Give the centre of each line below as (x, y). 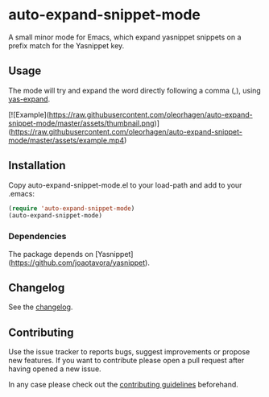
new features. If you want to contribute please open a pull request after (126, 361)
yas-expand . (29, 99)
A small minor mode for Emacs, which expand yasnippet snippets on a (125, 37)
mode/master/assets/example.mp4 (66, 140)
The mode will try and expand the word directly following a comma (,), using (135, 90)
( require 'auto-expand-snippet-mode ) (72, 208)
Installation (37, 165)
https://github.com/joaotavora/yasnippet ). (81, 263)
